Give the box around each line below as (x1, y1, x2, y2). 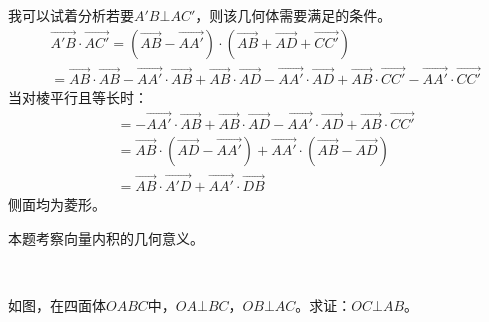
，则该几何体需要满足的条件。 (195, 5, 392, 25)
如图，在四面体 (8, 294, 106, 315)
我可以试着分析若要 (8, 5, 134, 25)
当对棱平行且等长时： (8, 86, 148, 107)
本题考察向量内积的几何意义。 (8, 227, 204, 248)
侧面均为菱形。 (8, 194, 106, 214)
